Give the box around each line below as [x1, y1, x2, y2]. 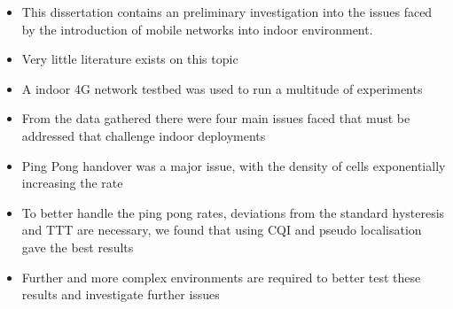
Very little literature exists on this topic [21, 50, 238, 68]
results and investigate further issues [21, 285, 220, 304]
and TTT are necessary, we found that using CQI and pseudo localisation [21, 220, 422, 239]
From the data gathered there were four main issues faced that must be [21, 109, 410, 127]
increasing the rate [21, 174, 123, 192]
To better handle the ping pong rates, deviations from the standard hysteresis [21, 203, 445, 221]
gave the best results [21, 237, 134, 256]
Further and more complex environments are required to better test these [21, 267, 421, 286]
